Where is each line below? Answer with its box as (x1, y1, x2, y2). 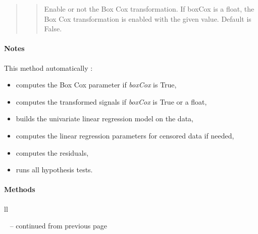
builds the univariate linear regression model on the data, (16, 113, 193, 124)
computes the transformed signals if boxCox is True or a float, (16, 96, 207, 107)
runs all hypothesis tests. (16, 164, 93, 175)
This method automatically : (4, 62, 93, 73)
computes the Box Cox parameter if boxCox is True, (16, 79, 177, 90)
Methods (4, 184, 35, 195)
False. (44, 23, 62, 34)
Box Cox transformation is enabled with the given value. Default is (44, 13, 251, 24)
